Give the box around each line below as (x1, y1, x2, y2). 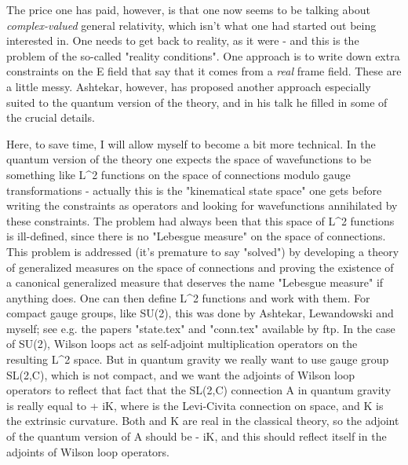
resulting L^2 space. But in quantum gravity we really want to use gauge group (6, 351, 389, 368)
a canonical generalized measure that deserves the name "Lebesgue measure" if (6, 274, 384, 291)
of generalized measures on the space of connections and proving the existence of (6, 258, 394, 275)
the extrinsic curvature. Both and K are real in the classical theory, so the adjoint (6, 412, 399, 429)
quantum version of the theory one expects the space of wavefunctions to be (6, 151, 372, 167)
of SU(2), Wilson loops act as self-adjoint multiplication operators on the (6, 335, 358, 352)
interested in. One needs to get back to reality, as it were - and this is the (6, 32, 359, 49)
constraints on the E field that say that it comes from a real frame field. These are (6, 63, 402, 79)
